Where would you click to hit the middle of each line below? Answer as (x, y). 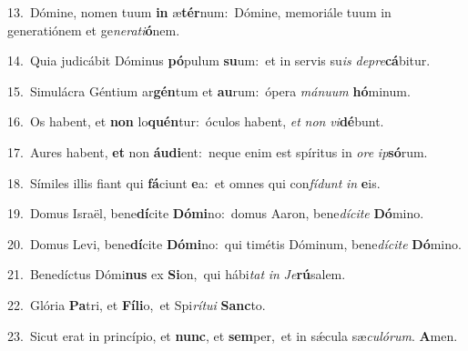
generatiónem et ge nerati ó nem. (94, 30)
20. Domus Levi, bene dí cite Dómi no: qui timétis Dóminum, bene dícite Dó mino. (234, 243)
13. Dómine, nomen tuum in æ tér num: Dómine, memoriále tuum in (199, 12)
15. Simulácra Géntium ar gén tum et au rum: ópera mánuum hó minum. (209, 90)
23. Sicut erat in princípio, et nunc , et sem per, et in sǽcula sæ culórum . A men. (233, 335)
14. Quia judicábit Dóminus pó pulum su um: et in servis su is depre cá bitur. (219, 60)
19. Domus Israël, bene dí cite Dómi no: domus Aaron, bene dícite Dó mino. (216, 213)
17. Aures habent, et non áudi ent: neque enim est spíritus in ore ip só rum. (218, 151)
